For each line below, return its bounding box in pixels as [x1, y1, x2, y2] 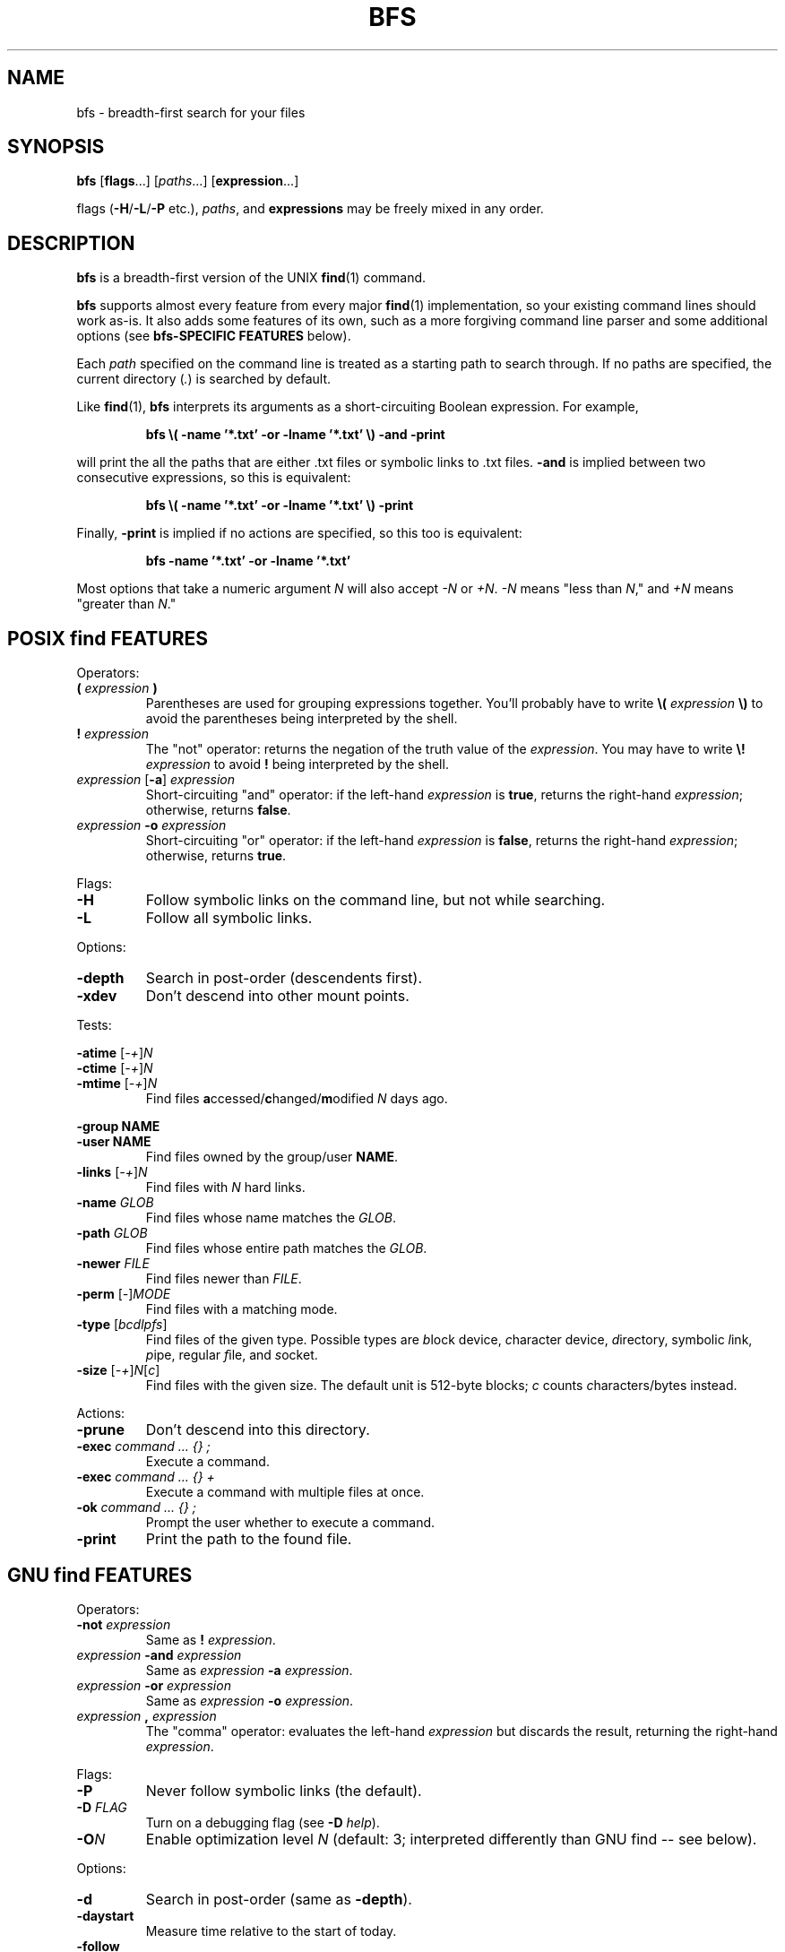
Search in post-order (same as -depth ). [145, 1889, 412, 1908]
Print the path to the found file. [145, 1530, 352, 1549]
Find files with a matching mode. [145, 1301, 338, 1317]
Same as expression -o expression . [145, 1692, 354, 1708]
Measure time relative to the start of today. [145, 1922, 397, 1939]
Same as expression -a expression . [145, 1662, 353, 1678]
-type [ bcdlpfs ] [76, 1317, 168, 1333]
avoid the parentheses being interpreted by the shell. [145, 711, 458, 727]
